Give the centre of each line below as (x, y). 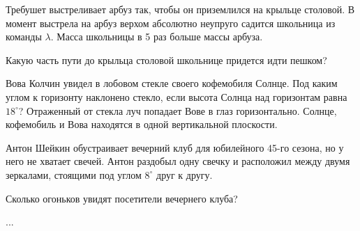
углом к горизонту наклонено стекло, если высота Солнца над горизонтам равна (177, 96)
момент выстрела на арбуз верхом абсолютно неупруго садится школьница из (171, 23)
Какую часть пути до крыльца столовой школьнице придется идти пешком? (166, 59)
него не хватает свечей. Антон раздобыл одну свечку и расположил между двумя (178, 161)
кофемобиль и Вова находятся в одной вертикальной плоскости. (142, 124)
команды (24, 37)
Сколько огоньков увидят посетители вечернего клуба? (122, 198)
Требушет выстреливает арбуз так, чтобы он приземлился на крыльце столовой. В (180, 9)
